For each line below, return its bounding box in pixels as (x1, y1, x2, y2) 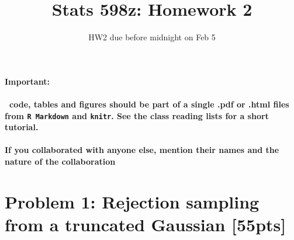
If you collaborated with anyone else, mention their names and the (5, 144, 279, 156)
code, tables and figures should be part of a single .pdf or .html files (9, 98, 289, 110)
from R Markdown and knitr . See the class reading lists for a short (5, 109, 269, 121)
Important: (5, 75, 50, 87)
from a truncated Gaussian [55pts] (5, 212, 286, 236)
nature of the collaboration (5, 155, 116, 167)
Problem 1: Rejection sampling (5, 189, 260, 213)
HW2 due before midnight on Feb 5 (88, 31, 216, 43)
